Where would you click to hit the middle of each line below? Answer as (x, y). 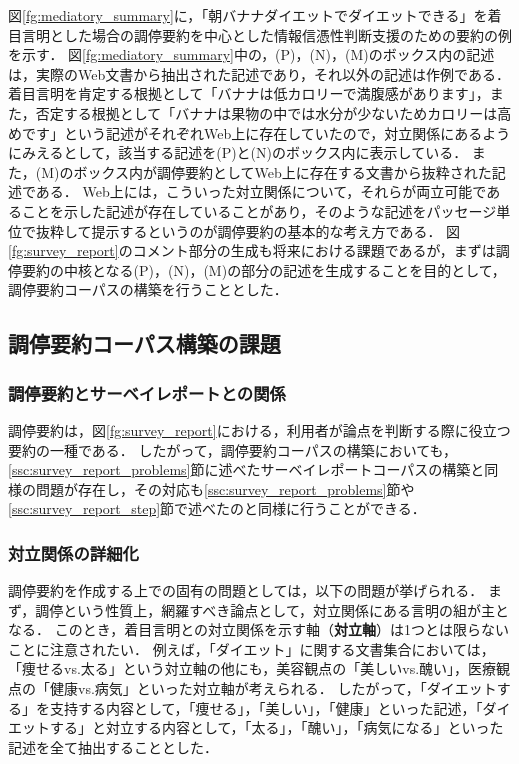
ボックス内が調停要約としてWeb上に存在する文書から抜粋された (282, 171)
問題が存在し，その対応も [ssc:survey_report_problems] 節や (225, 488)
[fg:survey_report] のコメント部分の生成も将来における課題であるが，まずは (252, 250)
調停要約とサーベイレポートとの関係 (147, 392)
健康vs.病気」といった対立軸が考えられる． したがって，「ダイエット (273, 688)
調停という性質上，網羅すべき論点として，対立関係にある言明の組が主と (272, 609)
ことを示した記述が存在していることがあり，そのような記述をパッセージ (259, 210)
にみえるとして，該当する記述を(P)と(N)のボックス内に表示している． (238, 152)
